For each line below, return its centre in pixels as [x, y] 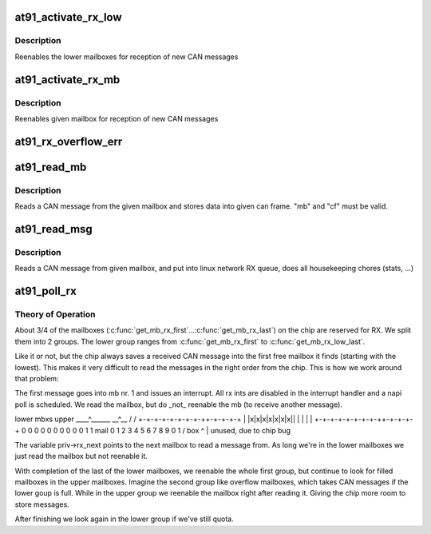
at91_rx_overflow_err [69, 141]
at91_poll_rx [46, 291]
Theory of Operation [55, 314]
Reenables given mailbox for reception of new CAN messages [117, 118]
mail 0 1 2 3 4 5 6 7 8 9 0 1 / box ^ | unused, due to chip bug [193, 430]
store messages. [42, 504]
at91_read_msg [54, 229]
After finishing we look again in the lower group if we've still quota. [125, 519]
